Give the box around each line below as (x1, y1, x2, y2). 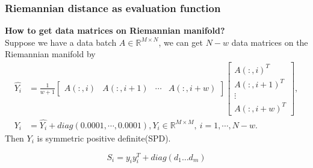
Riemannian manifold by (5, 48, 96, 60)
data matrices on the (231, 36, 308, 48)
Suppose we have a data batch (5, 36, 117, 48)
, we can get (158, 36, 203, 48)
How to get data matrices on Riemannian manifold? (5, 24, 225, 37)
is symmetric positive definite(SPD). (37, 131, 171, 144)
